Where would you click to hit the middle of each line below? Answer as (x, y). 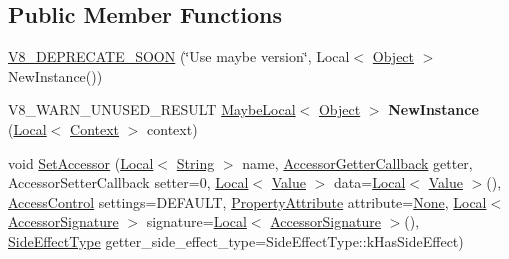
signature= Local (196, 221)
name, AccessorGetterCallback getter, (357, 162)
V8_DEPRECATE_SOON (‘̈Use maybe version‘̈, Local (179, 56)
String (195, 162)
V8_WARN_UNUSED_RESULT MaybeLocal (152, 109)
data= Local (370, 182)
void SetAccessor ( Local (81, 162)
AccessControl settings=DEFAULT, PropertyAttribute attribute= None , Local (247, 201)
